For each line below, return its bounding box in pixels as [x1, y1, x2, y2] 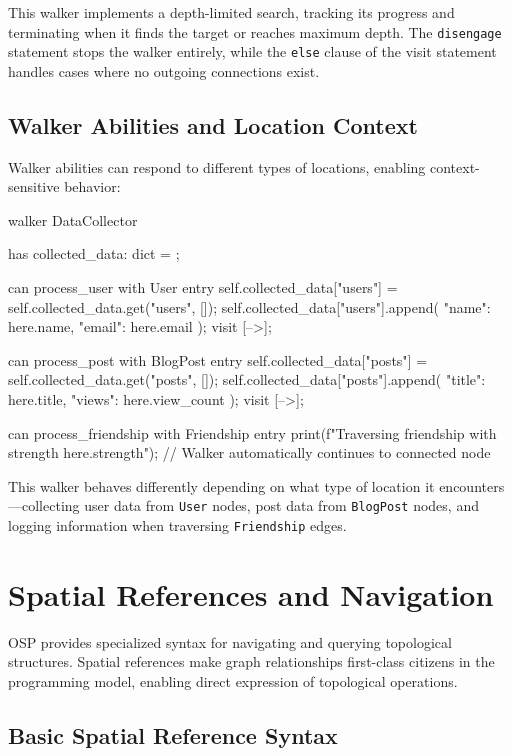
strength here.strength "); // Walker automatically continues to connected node [8, 442, 491, 463]
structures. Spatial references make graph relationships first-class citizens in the [8, 651, 495, 672]
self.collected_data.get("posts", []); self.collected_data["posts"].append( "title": [8, 369, 486, 390]
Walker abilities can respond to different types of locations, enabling [8, 156, 426, 177]
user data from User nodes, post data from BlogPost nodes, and [84, 495, 479, 516]
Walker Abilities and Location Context [8, 109, 418, 140]
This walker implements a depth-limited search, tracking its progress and [8, 2, 455, 22]
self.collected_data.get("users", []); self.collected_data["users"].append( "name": [8, 296, 491, 317]
